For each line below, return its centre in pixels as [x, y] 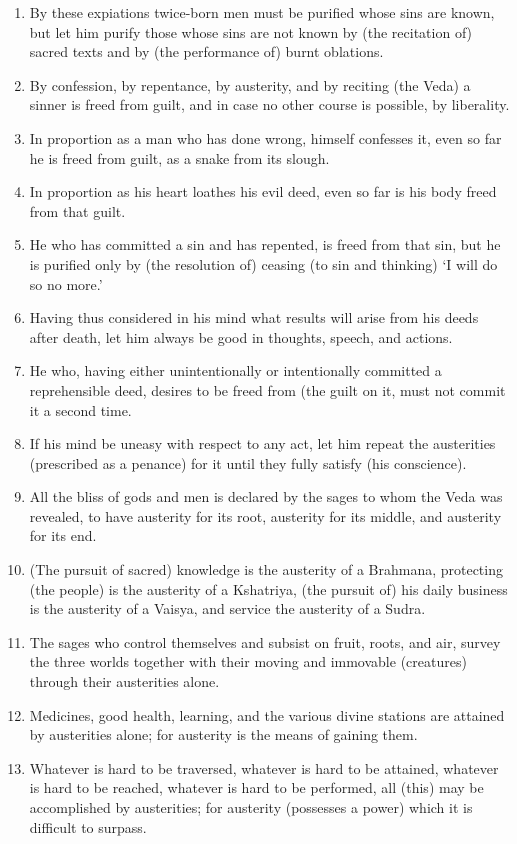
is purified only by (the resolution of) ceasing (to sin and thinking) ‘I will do [263, 263]
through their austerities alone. [124, 681]
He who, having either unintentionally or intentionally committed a [235, 370]
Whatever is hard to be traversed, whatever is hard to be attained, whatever [264, 767]
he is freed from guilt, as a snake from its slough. [179, 157]
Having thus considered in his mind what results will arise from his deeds [254, 317]
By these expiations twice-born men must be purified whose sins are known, [262, 12]
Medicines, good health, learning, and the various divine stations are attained [267, 714]
